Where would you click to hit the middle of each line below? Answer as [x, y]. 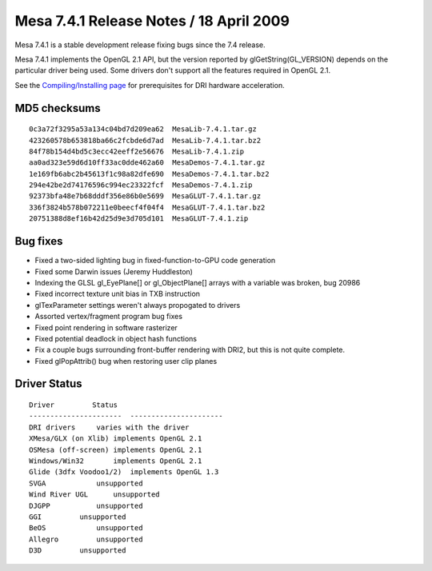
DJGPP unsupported [86, 505]
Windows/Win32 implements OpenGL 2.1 [116, 461]
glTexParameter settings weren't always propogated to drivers [138, 305]
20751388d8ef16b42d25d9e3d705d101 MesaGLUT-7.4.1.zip [139, 219]
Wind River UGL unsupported [94, 495]
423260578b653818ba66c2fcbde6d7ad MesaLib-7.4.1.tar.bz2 [145, 140]
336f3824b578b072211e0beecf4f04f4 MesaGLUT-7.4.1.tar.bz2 [147, 207]
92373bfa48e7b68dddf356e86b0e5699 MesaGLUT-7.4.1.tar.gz [145, 196]
